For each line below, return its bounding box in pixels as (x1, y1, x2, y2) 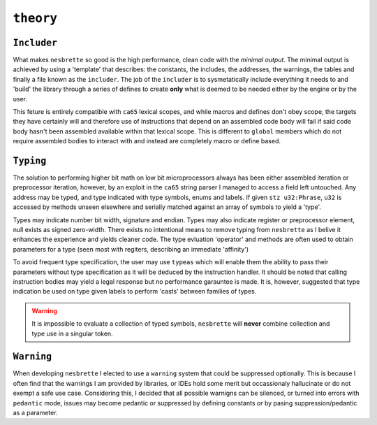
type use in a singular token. (31, 329, 113, 338)
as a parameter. (13, 409, 59, 417)
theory (13, 10, 58, 26)
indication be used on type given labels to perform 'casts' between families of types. (13, 287, 257, 296)
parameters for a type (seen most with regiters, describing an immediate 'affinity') (13, 245, 249, 253)
